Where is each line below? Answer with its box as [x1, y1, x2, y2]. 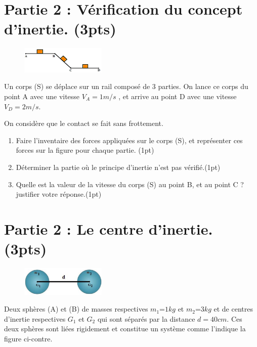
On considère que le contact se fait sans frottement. [4, 118, 163, 128]
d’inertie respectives [4, 313, 66, 324]
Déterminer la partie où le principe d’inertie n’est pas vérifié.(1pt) [16, 161, 221, 172]
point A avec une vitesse [4, 91, 80, 101]
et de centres [213, 303, 253, 314]
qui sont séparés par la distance [97, 313, 195, 324]
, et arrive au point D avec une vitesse [118, 91, 237, 101]
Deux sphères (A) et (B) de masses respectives [4, 303, 148, 314]
